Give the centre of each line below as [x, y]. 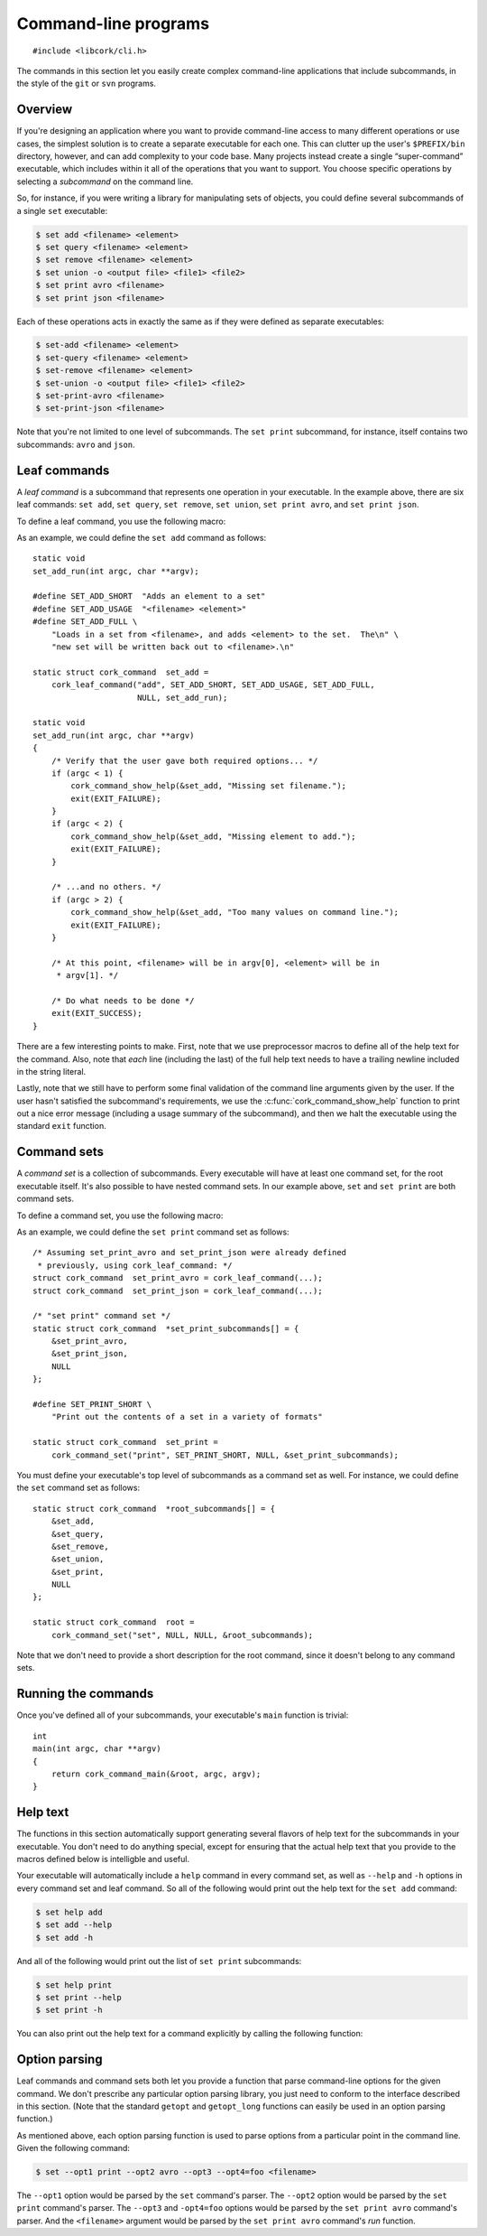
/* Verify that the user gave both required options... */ [184, 760]
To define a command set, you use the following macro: [120, 1216]
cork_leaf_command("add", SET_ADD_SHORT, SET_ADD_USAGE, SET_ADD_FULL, [213, 685]
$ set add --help [74, 1925]
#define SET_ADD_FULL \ [85, 622]
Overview [45, 110]
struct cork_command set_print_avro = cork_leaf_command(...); [178, 1278]
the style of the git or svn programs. [87, 84]
